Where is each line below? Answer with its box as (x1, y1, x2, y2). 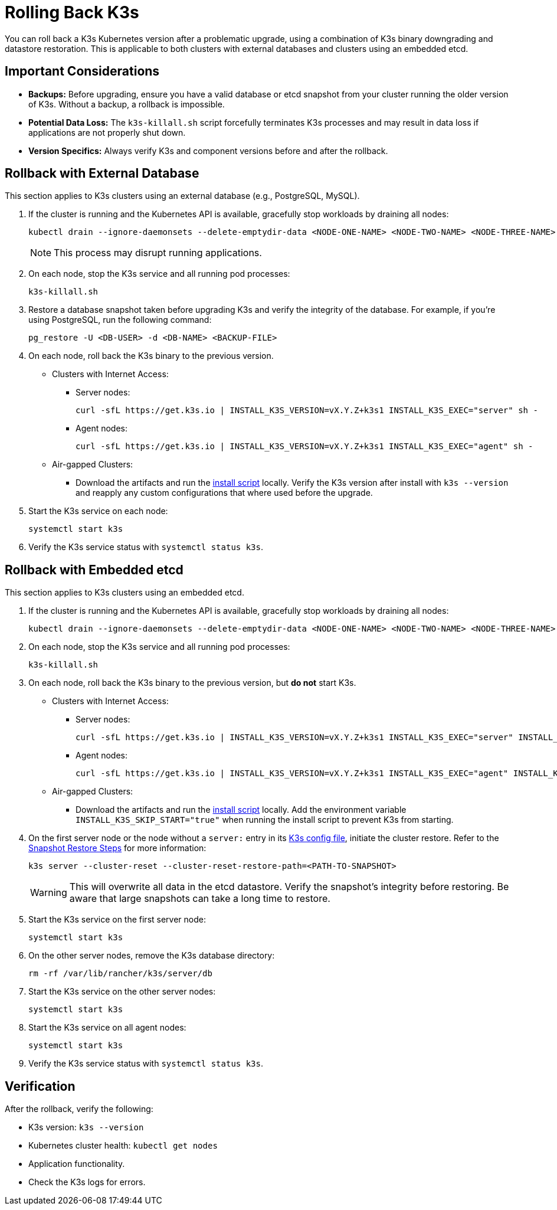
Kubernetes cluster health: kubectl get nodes (28, 1140, 218, 1151)
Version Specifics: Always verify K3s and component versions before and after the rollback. (28, 145, 388, 156)
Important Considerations (5, 64, 160, 79)
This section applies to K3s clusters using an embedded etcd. (5, 587, 244, 598)
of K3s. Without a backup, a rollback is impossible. (28, 99, 225, 109)
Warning (30, 887, 67, 899)
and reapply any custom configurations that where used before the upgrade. (76, 488, 373, 498)
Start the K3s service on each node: (28, 506, 168, 516)
